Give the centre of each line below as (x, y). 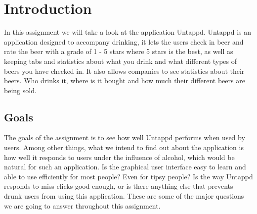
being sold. (20, 90)
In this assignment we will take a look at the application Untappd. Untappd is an (128, 32)
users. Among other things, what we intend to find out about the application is (124, 147)
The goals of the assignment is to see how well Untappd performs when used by (125, 137)
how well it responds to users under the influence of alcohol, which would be (119, 157)
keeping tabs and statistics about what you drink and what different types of (121, 61)
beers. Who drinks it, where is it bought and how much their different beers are (125, 80)
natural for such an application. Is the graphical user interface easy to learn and (125, 167)
